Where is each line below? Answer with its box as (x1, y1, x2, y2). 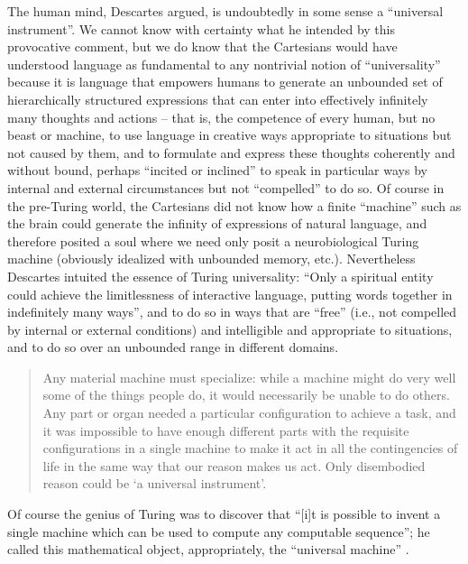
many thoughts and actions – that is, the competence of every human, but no (7, 107, 436, 126)
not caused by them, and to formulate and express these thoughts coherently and (7, 143, 455, 162)
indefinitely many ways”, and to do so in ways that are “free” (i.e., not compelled (7, 302, 457, 321)
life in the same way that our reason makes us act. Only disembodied (42, 456, 426, 475)
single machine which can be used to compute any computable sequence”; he (7, 522, 430, 541)
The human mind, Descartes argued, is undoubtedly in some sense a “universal (7, 2, 444, 20)
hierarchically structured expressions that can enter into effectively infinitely (7, 89, 428, 108)
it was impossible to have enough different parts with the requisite (42, 421, 409, 439)
